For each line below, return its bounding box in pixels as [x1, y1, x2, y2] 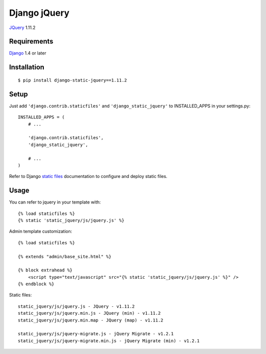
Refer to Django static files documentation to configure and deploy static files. [9, 174, 167, 179]
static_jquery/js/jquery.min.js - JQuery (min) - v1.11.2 [18, 310, 161, 316]
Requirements [9, 37, 54, 46]
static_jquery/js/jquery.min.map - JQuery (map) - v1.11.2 [18, 317, 164, 323]
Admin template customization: [9, 229, 72, 235]
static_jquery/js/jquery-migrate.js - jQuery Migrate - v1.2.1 [18, 331, 174, 337]
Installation [9, 63, 44, 71]
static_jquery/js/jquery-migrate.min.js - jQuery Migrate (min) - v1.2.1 [18, 338, 200, 344]
